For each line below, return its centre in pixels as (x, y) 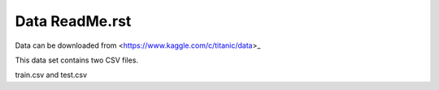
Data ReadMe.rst (73, 21)
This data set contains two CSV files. (76, 60)
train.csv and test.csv (51, 75)
